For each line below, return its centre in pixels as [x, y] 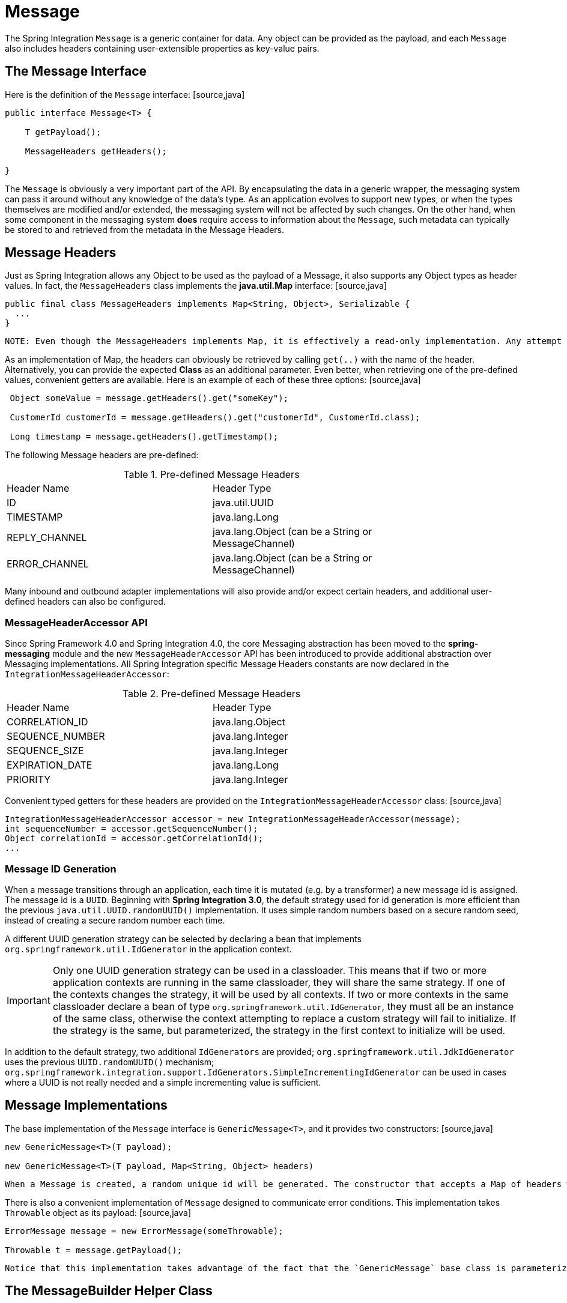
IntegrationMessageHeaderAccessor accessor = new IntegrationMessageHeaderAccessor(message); [233, 819]
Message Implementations [86, 1105]
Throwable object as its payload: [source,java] [98, 1212]
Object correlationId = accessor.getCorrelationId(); [134, 839]
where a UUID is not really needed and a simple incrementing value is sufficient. [163, 1082]
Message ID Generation [61, 869]
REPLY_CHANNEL [47, 538]
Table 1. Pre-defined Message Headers [211, 475]
